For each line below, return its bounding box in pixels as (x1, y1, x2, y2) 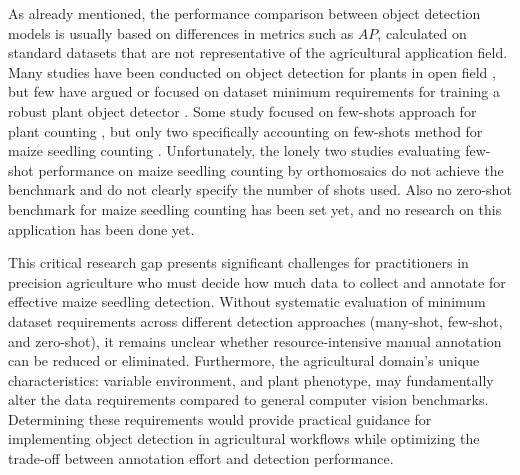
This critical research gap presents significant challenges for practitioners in (8, 252, 469, 273)
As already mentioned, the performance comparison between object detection (8, 3, 481, 23)
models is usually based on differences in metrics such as (8, 22, 354, 43)
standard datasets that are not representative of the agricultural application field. (8, 42, 508, 63)
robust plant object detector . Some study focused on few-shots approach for (8, 100, 477, 121)
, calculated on (377, 22, 467, 43)
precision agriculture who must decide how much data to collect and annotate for (8, 271, 506, 292)
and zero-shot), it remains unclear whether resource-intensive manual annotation (8, 330, 502, 351)
